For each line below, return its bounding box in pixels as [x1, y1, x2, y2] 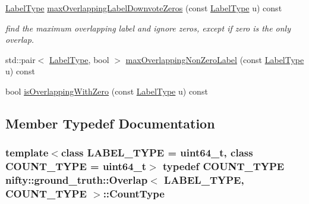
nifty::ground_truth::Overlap [5, 172, 148, 187]
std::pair [5, 53, 36, 65]
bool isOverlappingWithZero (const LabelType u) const [5, 84, 208, 97]
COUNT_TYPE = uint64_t [5, 159, 147, 174]
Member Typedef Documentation [5, 114, 215, 132]
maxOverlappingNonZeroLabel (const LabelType [125, 53, 304, 65]
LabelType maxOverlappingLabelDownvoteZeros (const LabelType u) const [5, 2, 282, 14]
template [5, 145, 49, 160]
